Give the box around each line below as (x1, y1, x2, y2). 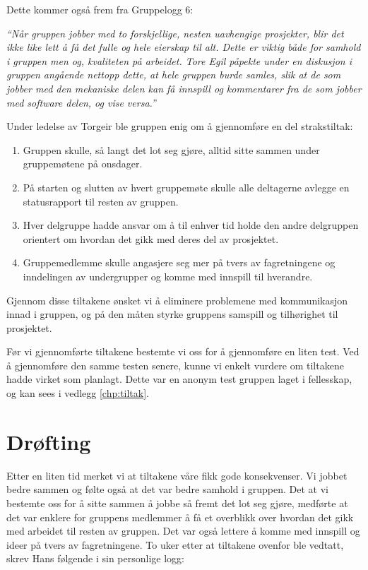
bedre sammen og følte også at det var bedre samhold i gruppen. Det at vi (6, 482, 328, 497)
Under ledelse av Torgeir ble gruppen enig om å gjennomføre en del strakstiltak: (6, 119, 353, 133)
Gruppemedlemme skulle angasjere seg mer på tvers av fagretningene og (23, 255, 336, 270)
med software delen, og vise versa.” (6, 95, 156, 109)
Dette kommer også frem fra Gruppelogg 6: (6, 2, 194, 16)
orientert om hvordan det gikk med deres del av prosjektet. (23, 231, 279, 246)
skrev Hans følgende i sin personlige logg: (6, 551, 184, 566)
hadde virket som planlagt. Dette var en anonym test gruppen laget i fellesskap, (6, 372, 352, 386)
